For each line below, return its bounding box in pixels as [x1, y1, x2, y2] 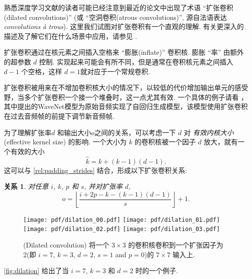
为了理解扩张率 [4, 127, 51, 137]
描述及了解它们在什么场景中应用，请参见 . [4, 31, 137, 41]
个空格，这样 [21, 66, 63, 76]
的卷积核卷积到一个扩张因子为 [128, 240, 223, 250]
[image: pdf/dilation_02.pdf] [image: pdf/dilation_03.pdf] [23, 226, 220, 233]
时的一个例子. [135, 265, 178, 276]
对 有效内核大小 [184, 127, 234, 137]
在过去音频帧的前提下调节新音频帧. [4, 110, 114, 121]
